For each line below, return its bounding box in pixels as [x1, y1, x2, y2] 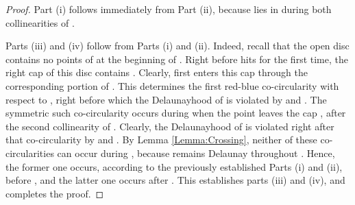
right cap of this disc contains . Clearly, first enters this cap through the [5, 65, 308, 80]
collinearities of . [5, 15, 75, 29]
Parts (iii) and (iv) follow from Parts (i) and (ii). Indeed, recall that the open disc [5, 38, 350, 53]
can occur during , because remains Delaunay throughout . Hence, [57, 145, 335, 160]
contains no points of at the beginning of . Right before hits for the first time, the [5, 51, 348, 66]
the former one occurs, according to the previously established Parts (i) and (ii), [5, 159, 343, 173]
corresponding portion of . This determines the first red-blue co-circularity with [5, 78, 339, 93]
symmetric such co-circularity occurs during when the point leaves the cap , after [5, 106, 346, 120]
